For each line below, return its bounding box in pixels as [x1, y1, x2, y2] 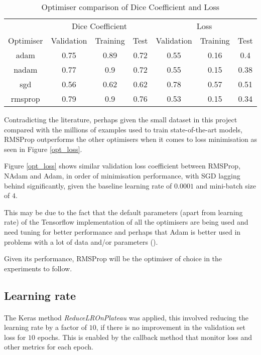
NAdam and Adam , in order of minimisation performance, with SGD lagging [4, 170, 240, 181]
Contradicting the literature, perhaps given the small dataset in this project [4, 114, 237, 124]
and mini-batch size [196, 180, 256, 191]
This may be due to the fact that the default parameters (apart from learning [4, 207, 243, 217]
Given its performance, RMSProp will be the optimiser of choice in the [4, 253, 222, 264]
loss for [4, 331, 26, 342]
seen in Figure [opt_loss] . [4, 143, 82, 154]
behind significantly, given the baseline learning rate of [4, 180, 172, 191]
